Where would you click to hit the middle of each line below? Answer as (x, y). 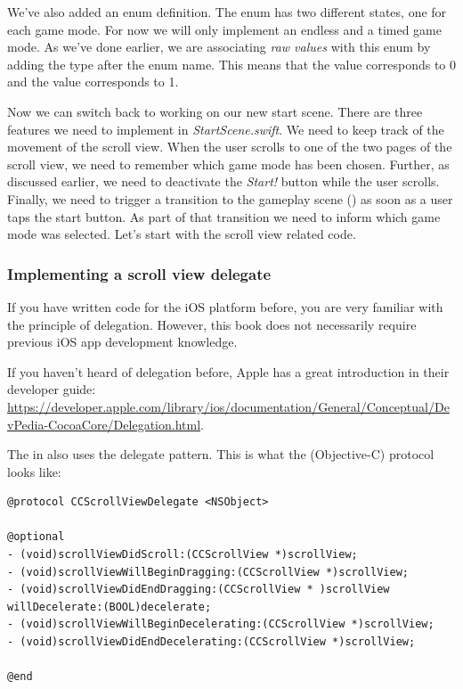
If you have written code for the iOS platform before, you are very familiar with (225, 306)
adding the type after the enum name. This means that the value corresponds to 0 (232, 64)
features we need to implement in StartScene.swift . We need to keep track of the (226, 129)
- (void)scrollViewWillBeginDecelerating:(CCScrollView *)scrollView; (221, 624)
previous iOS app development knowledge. (122, 342)
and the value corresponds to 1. (93, 82)
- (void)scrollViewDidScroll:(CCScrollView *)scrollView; (183, 555)
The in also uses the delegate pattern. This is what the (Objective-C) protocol (221, 454)
